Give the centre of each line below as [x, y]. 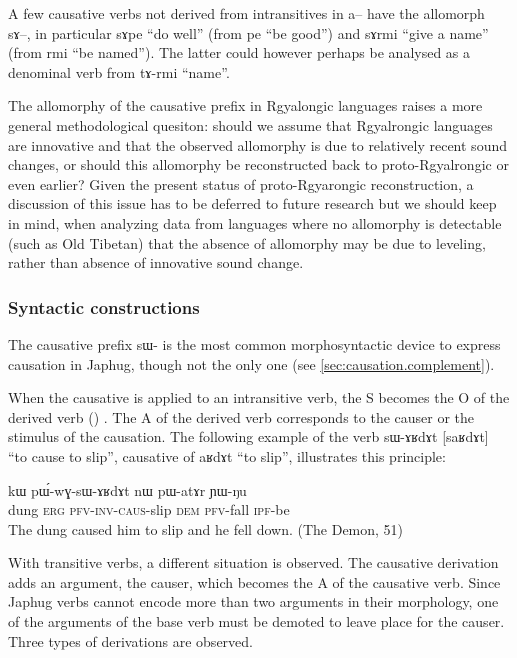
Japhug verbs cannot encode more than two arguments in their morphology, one [253, 601]
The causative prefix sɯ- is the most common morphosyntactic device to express [254, 343]
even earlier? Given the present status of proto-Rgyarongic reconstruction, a [241, 183]
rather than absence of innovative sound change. [156, 262]
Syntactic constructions [104, 306]
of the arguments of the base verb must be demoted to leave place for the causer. [256, 621]
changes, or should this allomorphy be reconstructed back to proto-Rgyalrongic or [258, 164]
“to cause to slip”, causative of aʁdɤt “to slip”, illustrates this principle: [227, 455]
